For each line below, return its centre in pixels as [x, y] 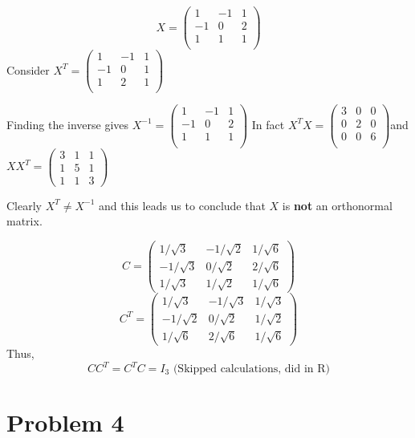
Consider [28, 69]
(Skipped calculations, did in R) [251, 369]
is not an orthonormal [337, 205]
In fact [268, 124]
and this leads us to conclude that [182, 205]
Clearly [24, 205]
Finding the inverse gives [68, 124]
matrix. [24, 221]
